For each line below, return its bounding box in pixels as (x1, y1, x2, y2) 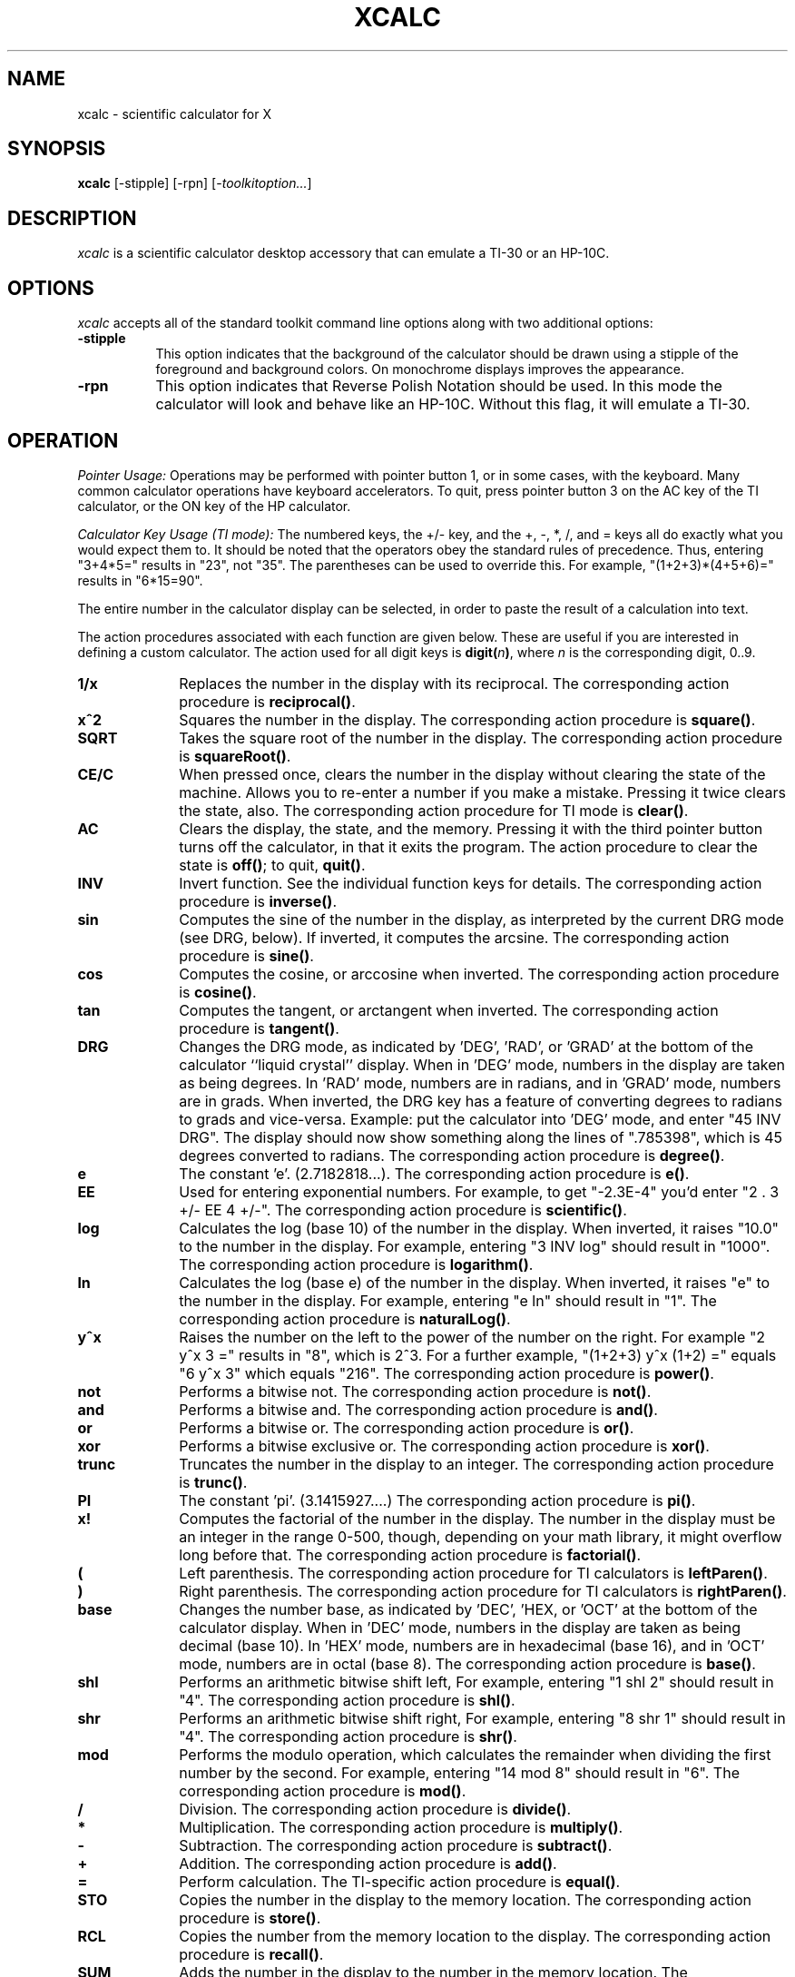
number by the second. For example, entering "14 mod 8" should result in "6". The (179, 1763, 740, 1782)
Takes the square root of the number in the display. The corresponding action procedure (179, 728, 783, 747)
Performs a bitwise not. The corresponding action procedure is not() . (179, 1382, 652, 1401)
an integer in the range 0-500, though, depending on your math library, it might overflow (179, 1527, 782, 1546)
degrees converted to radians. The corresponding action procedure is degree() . (179, 1146, 725, 1165)
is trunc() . (179, 1472, 248, 1491)
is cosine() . (179, 982, 257, 1001)
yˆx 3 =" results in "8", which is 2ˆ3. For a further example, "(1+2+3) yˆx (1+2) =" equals (179, 1345, 777, 1364)
